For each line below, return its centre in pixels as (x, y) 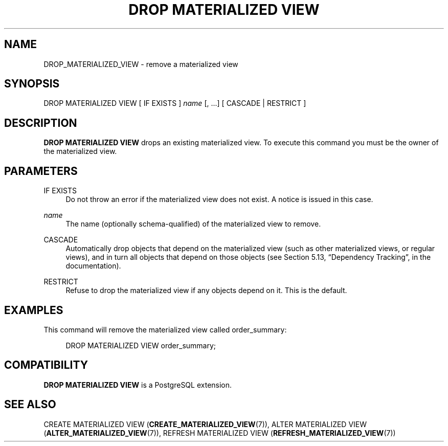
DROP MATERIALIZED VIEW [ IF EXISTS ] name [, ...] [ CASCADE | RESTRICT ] (175, 103)
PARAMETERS (41, 171)
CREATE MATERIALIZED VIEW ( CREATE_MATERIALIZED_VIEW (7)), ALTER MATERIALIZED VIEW (205, 424)
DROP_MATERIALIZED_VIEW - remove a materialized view (141, 64)
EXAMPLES (34, 310)
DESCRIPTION (41, 123)
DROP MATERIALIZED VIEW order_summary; (141, 345)
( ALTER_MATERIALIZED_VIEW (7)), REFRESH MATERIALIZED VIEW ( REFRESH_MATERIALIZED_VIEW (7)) (220, 433)
